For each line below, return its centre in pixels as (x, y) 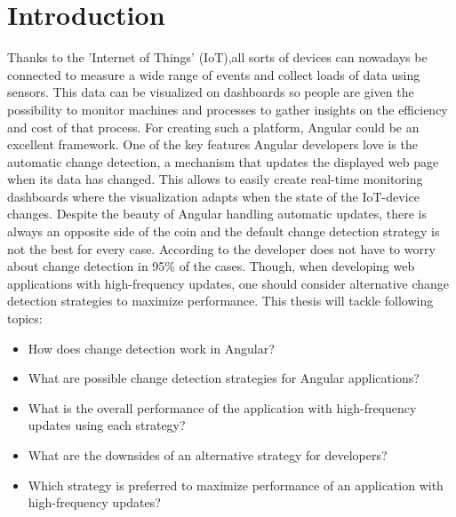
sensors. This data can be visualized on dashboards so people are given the (211, 92)
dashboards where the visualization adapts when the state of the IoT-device (214, 196)
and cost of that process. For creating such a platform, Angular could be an (213, 127)
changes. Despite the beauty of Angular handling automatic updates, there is (217, 214)
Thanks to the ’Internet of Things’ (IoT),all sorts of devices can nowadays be (217, 57)
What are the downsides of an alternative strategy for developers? (208, 455)
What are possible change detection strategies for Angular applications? (224, 378)
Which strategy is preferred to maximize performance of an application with (236, 485)
